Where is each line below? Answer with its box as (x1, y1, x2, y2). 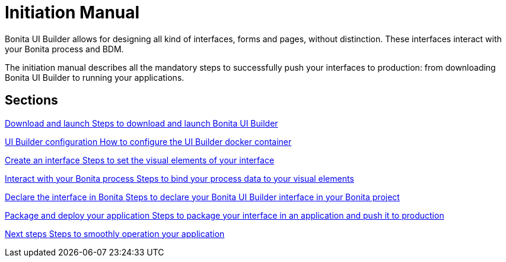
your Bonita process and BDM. (5, 43, 124, 54)
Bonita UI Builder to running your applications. (5, 72, 184, 83)
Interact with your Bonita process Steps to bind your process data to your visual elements (5, 173, 354, 184)
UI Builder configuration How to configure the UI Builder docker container (5, 136, 292, 147)
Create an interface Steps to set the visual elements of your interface (5, 154, 275, 165)
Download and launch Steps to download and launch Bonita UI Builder (5, 118, 278, 128)
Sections (5, 93, 58, 108)
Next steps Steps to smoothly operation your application (5, 228, 225, 239)
